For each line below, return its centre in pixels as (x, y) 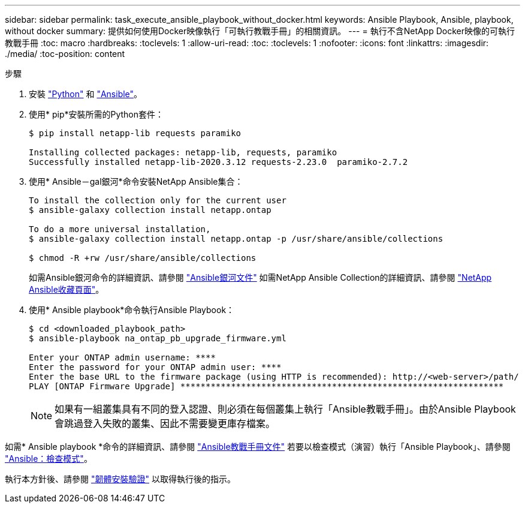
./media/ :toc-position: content (65, 54)
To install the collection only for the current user (158, 200)
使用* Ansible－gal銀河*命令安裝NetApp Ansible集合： (136, 181)
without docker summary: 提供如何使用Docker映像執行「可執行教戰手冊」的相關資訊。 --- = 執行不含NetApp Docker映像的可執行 (260, 31)
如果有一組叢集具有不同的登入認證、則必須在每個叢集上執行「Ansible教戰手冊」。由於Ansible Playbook (285, 409)
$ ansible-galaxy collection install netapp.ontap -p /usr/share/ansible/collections (236, 239)
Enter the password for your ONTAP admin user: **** (155, 367)
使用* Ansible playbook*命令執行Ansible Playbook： (132, 310)
